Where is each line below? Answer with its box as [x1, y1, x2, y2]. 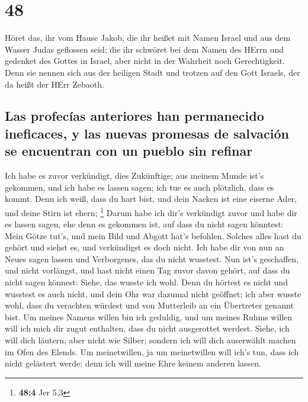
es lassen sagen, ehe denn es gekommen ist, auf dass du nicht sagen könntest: [5, 218, 284, 230]
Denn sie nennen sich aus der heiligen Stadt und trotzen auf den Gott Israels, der [5, 66, 300, 78]
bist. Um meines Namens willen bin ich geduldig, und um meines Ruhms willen [5, 310, 293, 323]
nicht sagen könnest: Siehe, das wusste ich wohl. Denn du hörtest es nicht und [5, 276, 288, 288]
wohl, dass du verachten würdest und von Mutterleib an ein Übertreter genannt [5, 299, 294, 311]
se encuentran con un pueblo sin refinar [5, 141, 253, 160]
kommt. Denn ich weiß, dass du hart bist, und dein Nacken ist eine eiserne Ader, [5, 192, 297, 205]
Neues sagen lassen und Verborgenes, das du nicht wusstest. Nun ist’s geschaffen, [5, 252, 299, 265]
